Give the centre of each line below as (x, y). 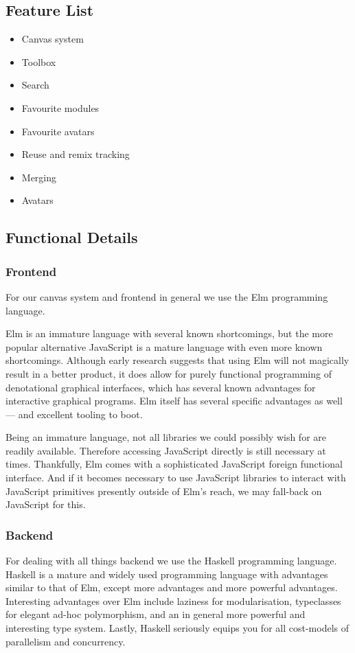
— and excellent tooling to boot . (74, 414)
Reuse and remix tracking (76, 154)
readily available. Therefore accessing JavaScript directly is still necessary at (166, 450)
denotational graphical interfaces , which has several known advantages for (161, 387)
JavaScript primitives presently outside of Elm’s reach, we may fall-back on (164, 491)
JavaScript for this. (46, 504)
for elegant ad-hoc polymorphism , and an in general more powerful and (156, 614)
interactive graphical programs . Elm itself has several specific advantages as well (174, 401)
